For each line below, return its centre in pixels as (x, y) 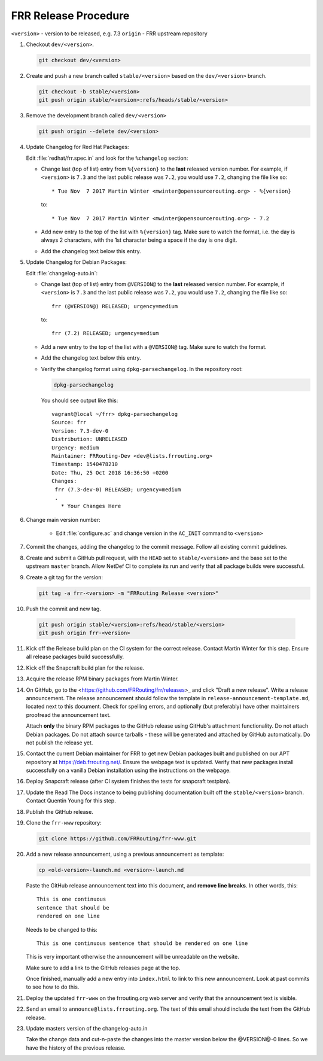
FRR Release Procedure (70, 16)
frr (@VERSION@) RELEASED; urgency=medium (115, 306)
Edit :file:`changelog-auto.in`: (62, 273)
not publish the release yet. (60, 743)
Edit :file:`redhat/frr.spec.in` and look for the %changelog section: (107, 158)
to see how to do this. (53, 987)
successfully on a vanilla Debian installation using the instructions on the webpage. (128, 770)
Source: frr (69, 422)
